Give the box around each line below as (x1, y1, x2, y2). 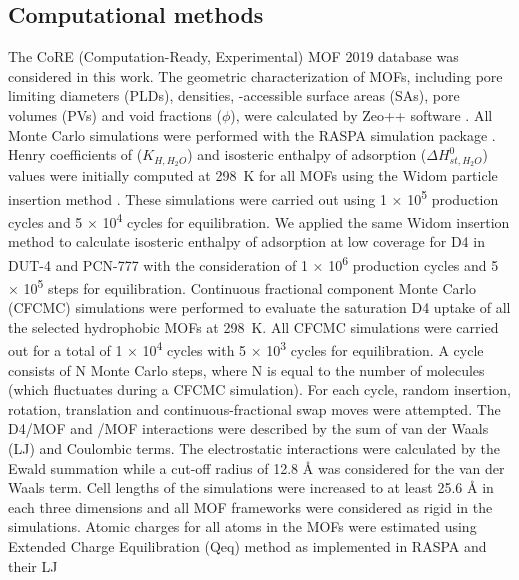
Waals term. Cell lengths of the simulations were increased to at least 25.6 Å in (8, 477, 494, 498)
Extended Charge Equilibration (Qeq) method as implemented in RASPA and (8, 536, 487, 556)
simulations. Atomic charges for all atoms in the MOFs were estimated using (8, 516, 477, 537)
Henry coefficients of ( (8, 144, 143, 165)
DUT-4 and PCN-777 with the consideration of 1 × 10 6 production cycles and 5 (8, 251, 499, 275)
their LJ (8, 555, 58, 576)
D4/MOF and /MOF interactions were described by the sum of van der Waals (8, 418, 489, 439)
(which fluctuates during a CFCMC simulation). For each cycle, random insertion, (8, 379, 511, 400)
